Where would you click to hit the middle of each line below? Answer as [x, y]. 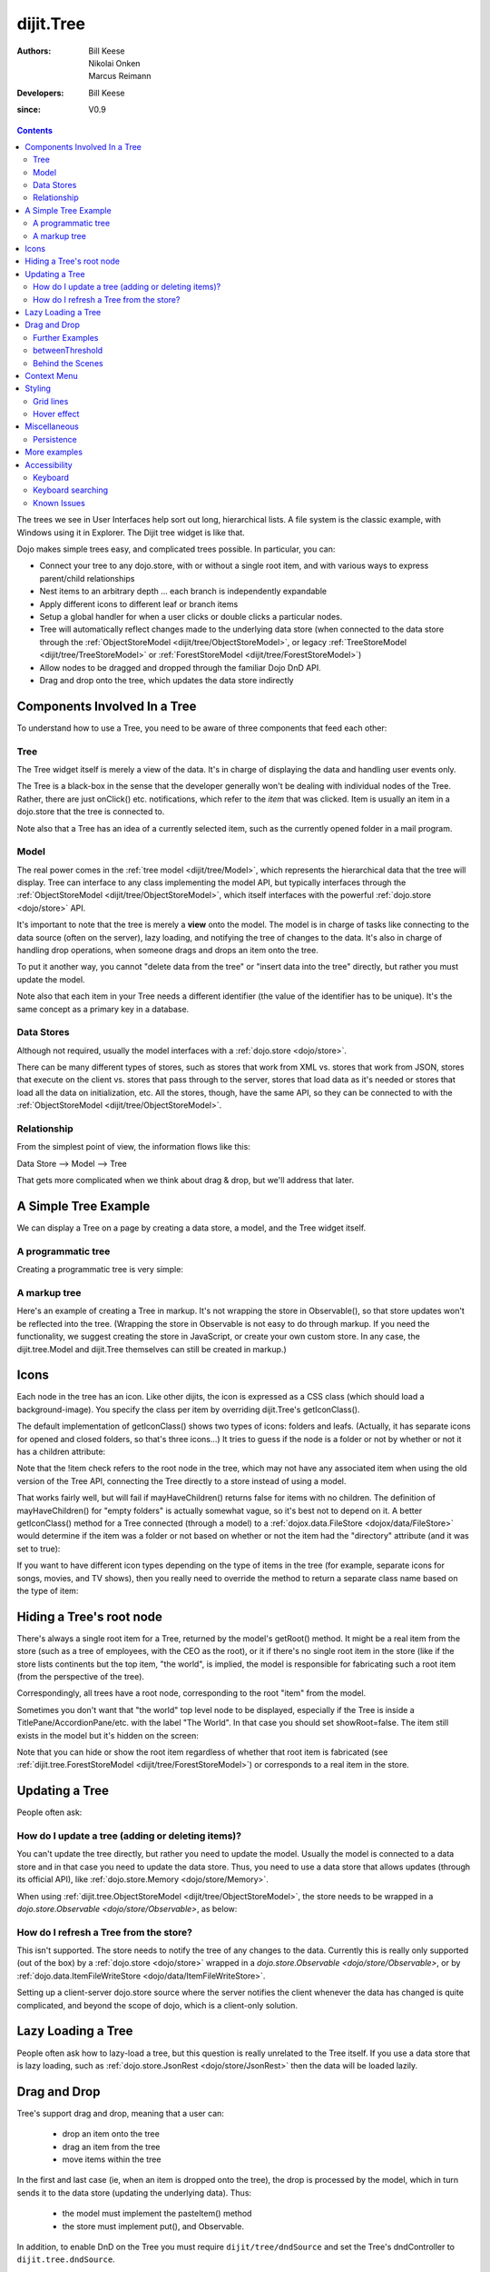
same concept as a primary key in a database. [103, 1009]
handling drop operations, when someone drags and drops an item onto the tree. [168, 950]
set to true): [39, 1549]
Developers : [40, 93]
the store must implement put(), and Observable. [153, 2226]
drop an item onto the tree [111, 2134]
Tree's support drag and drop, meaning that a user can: [120, 2113]
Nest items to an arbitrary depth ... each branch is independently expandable [183, 592]
